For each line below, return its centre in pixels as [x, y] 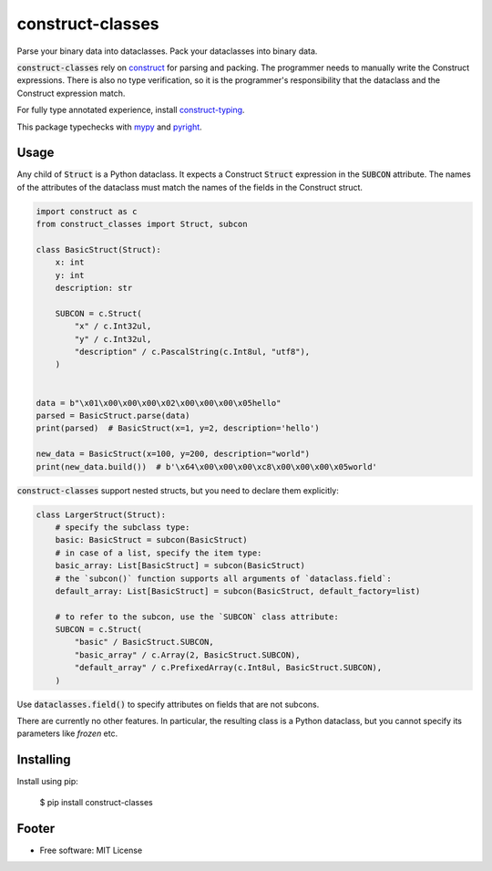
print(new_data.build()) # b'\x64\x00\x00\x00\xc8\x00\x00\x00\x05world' [207, 467]
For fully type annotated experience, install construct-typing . [131, 110]
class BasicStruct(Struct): [98, 249]
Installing [44, 760]
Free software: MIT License [91, 850]
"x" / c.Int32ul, [113, 327]
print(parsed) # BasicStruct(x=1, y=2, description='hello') [178, 428]
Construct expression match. [71, 93]
